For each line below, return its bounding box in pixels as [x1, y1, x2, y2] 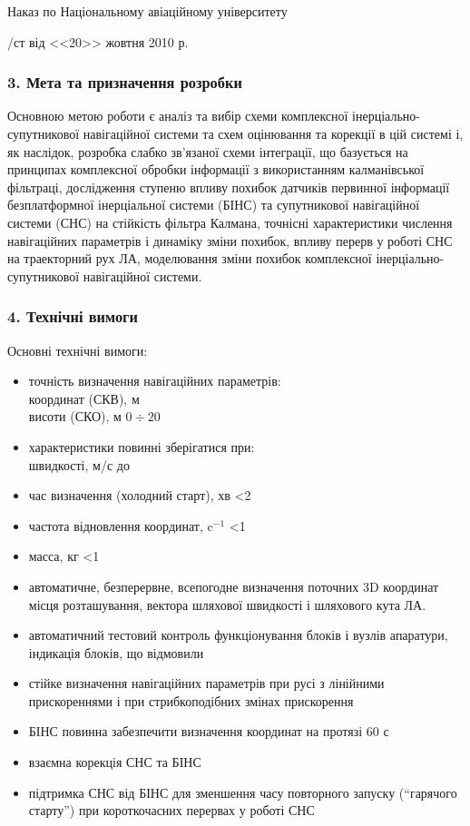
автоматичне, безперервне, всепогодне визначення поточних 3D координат [28, 576, 439, 595]
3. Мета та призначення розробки [7, 71, 242, 93]
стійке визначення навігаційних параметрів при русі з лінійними [28, 674, 385, 693]
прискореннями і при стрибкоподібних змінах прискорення [28, 691, 354, 710]
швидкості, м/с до [28, 455, 130, 474]
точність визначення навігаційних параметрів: [28, 371, 281, 390]
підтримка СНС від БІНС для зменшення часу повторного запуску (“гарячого [28, 782, 457, 801]
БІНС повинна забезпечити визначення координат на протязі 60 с [28, 722, 389, 741]
